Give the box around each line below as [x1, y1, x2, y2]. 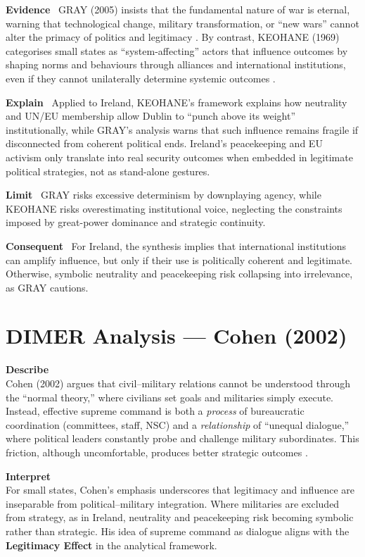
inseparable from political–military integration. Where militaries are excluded [6, 496, 340, 511]
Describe [6, 362, 49, 377]
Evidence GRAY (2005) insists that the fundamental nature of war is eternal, [6, 2, 350, 16]
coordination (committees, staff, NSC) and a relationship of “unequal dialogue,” [6, 417, 350, 432]
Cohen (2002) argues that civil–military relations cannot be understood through [6, 376, 351, 390]
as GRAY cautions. [6, 280, 89, 294]
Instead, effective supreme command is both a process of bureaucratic [6, 403, 305, 418]
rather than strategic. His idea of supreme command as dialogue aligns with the [6, 523, 350, 538]
